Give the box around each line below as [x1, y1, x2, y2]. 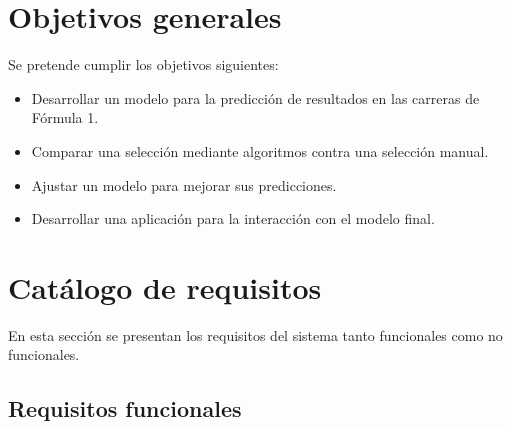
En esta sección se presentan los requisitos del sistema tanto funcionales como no [8, 324, 503, 345]
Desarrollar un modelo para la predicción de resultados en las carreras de [31, 87, 480, 108]
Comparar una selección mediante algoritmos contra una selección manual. [31, 140, 489, 161]
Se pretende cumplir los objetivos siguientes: [8, 54, 279, 75]
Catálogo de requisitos [8, 266, 322, 307]
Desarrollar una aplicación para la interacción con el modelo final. [31, 208, 435, 229]
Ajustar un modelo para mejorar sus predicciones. [31, 174, 337, 195]
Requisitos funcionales [8, 393, 242, 424]
